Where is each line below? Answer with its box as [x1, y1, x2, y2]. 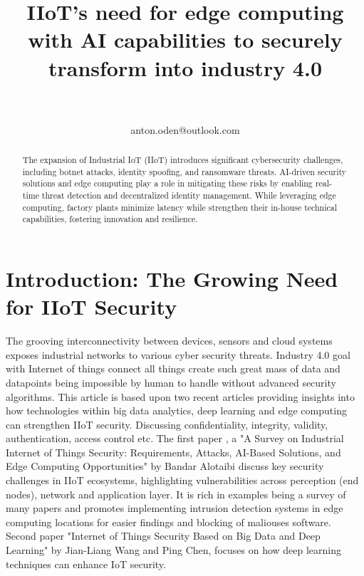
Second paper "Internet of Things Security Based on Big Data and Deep [6, 528, 321, 543]
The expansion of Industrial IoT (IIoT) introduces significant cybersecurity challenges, [22, 154, 343, 166]
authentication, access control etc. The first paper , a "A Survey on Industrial [6, 431, 344, 446]
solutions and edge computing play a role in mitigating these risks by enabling [22, 177, 313, 189]
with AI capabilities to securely [28, 25, 343, 54]
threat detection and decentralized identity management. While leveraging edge [41, 189, 336, 201]
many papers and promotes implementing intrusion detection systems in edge [6, 501, 343, 515]
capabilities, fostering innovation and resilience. [22, 213, 198, 225]
